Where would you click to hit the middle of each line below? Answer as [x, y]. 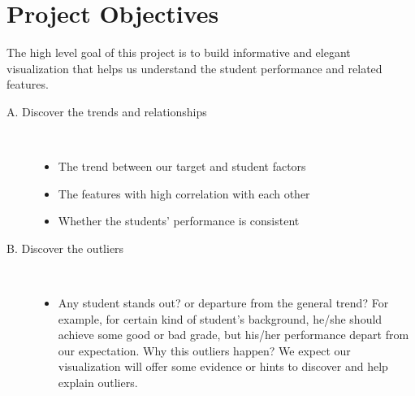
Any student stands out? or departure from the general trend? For [223, 303]
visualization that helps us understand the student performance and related [195, 68]
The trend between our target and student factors [182, 166]
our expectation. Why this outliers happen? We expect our [204, 350]
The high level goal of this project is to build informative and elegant [179, 52]
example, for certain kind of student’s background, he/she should [220, 318]
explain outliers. [98, 383]
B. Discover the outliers [65, 248]
